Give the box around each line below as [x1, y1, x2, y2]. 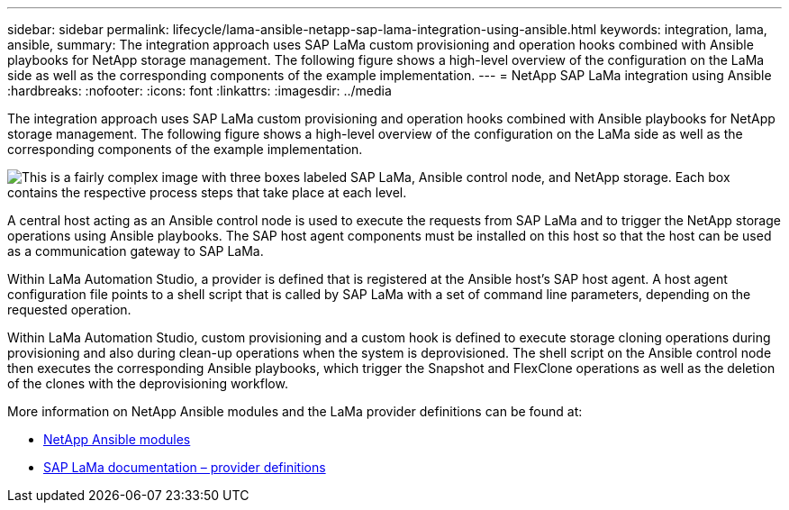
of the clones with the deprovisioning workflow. [7, 376, 288, 391]
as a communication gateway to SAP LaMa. [7, 243, 264, 259]
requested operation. [7, 302, 131, 317]
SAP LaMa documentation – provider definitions [43, 460, 326, 475]
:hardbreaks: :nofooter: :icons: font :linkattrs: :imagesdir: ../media [7, 83, 392, 98]
